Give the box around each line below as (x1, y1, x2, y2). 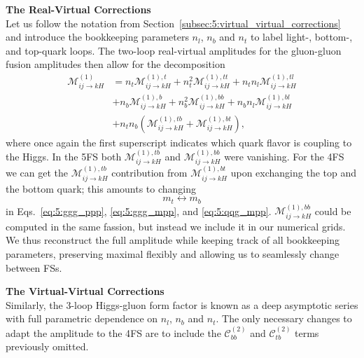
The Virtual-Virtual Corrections (6, 284, 164, 298)
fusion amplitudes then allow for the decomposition (6, 57, 225, 71)
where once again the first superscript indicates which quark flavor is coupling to (6, 135, 352, 149)
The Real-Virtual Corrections (6, 2, 151, 16)
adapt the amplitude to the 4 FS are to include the (6, 325, 221, 340)
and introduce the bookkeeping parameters (6, 29, 189, 44)
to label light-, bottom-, (250, 29, 353, 44)
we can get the (6, 165, 69, 180)
